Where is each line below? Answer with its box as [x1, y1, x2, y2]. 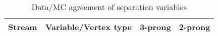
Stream [8, 21, 37, 32]
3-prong [139, 21, 171, 32]
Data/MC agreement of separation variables [31, 1, 187, 12]
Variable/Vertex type [45, 21, 132, 32]
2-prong [179, 21, 210, 32]
